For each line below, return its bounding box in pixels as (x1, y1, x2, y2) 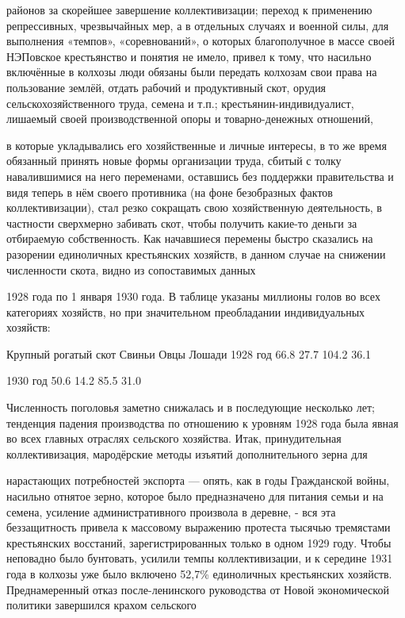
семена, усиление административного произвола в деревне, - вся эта (6, 503, 336, 520)
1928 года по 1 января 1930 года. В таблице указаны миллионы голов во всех (6, 288, 380, 305)
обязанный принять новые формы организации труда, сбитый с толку (6, 152, 342, 169)
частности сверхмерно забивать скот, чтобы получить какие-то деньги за (6, 214, 357, 231)
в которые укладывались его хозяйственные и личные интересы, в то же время (6, 136, 387, 153)
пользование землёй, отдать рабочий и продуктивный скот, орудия (6, 79, 327, 95)
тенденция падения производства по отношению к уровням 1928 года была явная (6, 414, 399, 431)
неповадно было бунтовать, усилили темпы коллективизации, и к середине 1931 (6, 550, 393, 566)
